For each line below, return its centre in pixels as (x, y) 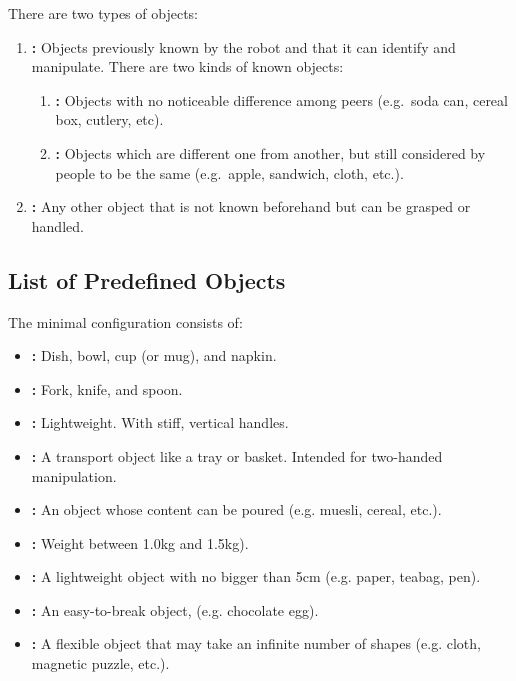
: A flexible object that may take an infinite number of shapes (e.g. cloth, (256, 643)
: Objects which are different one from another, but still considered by (270, 152)
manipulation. (74, 475)
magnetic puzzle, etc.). (100, 663)
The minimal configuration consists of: (125, 321)
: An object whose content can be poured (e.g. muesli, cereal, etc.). (236, 509)
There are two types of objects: (103, 13)
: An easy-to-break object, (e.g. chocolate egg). (175, 609)
